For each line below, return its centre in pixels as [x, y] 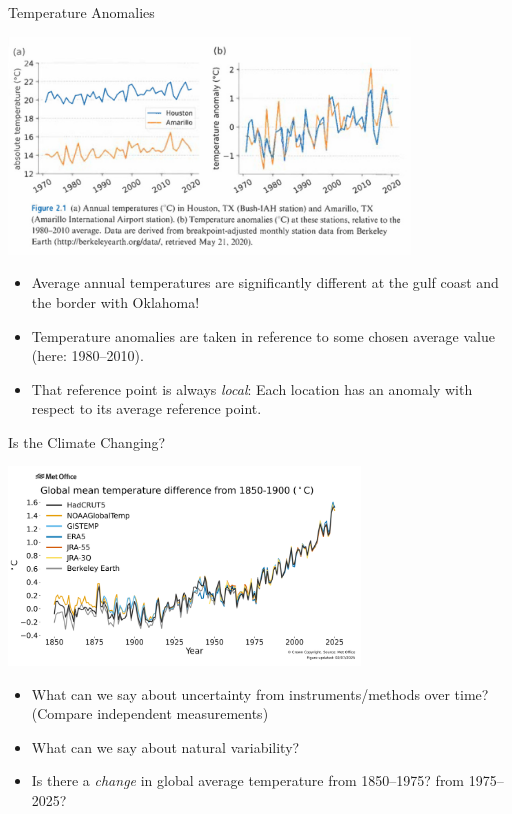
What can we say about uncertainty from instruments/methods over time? [260, 693]
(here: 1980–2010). [87, 355]
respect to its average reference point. [146, 408]
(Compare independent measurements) [150, 713]
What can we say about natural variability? [165, 746]
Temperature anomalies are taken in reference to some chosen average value [263, 335]
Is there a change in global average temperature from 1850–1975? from [248, 780]
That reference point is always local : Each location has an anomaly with [252, 388]
